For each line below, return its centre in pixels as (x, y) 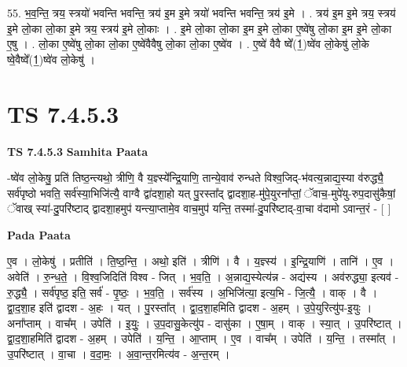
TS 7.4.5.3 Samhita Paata (78, 151)
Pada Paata (39, 234)
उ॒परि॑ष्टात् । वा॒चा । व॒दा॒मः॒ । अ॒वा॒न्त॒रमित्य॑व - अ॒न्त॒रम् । (119, 354)
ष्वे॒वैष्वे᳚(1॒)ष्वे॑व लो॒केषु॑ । (51, 59)
